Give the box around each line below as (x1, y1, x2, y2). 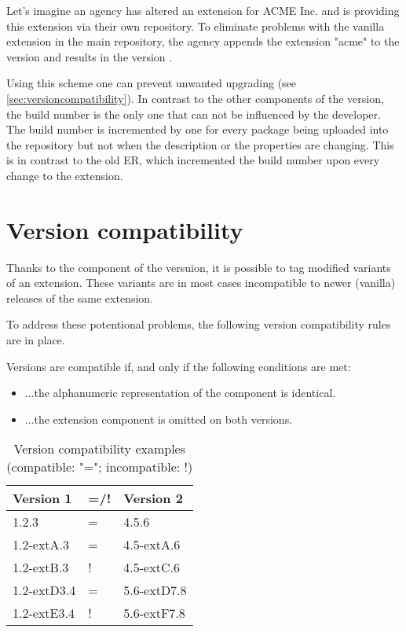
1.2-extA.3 (13, 535, 70, 554)
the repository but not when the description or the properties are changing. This (6, 136, 394, 152)
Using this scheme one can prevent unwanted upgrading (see (6, 75, 297, 91)
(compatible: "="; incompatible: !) (6, 457, 193, 476)
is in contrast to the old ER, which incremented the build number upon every (6, 152, 380, 168)
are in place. (6, 332, 65, 348)
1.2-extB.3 (13, 558, 69, 577)
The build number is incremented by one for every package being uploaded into (6, 121, 389, 138)
